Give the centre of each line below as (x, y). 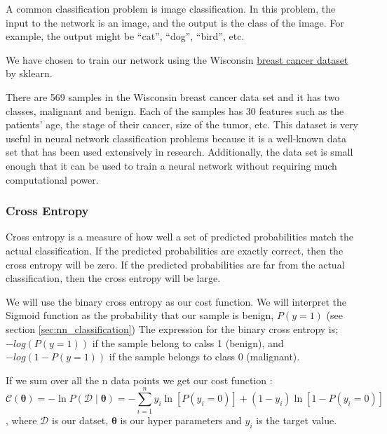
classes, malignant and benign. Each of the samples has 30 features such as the (175, 110)
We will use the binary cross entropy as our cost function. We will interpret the (176, 301)
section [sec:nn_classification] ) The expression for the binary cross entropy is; (172, 328)
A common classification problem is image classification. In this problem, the (171, 8)
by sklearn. (29, 73)
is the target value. (297, 420)
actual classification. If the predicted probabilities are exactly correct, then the (175, 250)
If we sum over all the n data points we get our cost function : (139, 380)
